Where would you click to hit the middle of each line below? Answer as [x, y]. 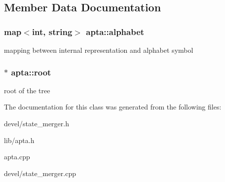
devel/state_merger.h [37, 123]
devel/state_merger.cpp [40, 173]
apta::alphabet [115, 31]
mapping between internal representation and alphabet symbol [99, 50]
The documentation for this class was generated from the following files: [113, 107]
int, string [52, 31]
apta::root [31, 72]
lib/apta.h [19, 140]
